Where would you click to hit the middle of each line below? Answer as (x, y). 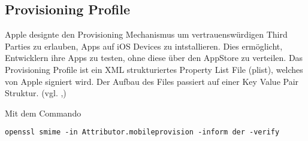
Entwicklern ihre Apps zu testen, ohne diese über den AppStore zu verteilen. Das (154, 58)
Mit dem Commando (43, 113)
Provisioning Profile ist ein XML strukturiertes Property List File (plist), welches (154, 69)
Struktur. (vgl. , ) (36, 93)
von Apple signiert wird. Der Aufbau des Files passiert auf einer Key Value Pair (152, 81)
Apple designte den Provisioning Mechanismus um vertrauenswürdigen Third (146, 34)
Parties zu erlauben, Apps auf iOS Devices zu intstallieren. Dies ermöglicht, (144, 46)
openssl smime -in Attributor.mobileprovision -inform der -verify (142, 132)
